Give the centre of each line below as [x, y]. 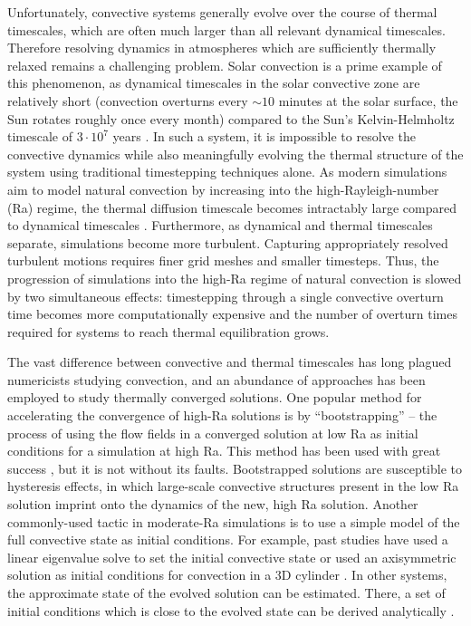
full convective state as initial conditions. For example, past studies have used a [228, 539]
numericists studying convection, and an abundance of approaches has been [216, 379]
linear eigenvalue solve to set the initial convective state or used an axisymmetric [232, 557]
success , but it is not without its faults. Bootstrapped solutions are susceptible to [235, 468]
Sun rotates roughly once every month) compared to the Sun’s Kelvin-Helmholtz [231, 118]
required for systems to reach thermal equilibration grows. [168, 331]
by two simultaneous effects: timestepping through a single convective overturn [226, 296]
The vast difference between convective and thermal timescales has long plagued [230, 362]
